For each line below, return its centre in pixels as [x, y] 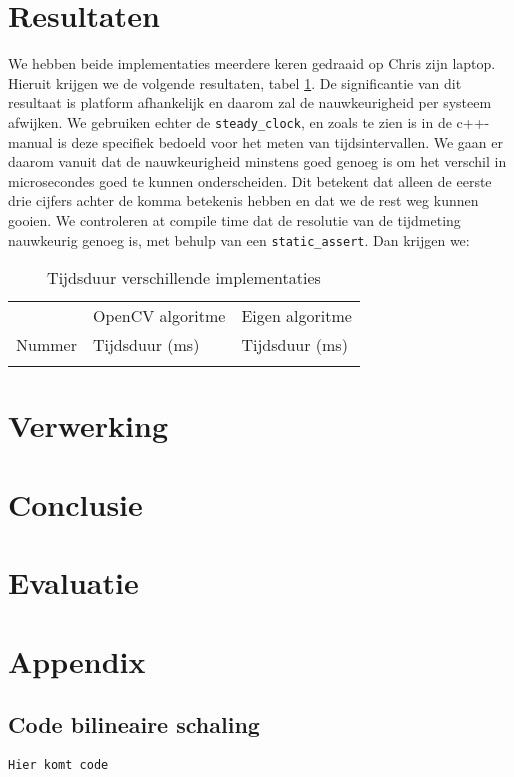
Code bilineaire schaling [134, 724]
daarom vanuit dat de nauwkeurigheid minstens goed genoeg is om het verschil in [257, 161]
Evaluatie [73, 582]
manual [30, 141]
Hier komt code [58, 764]
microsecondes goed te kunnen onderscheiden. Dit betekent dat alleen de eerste [250, 180]
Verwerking [88, 425]
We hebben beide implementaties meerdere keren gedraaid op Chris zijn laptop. [252, 63]
